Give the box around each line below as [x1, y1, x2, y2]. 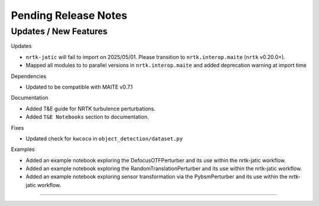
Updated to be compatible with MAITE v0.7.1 [25, 83, 133, 90]
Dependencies [11, 73, 47, 80]
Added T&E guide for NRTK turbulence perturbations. [25, 105, 156, 112]
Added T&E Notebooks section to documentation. [25, 113, 149, 120]
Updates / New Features [11, 26, 108, 37]
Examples [11, 146, 35, 153]
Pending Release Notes [11, 9, 128, 22]
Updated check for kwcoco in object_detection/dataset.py [25, 135, 183, 142]
